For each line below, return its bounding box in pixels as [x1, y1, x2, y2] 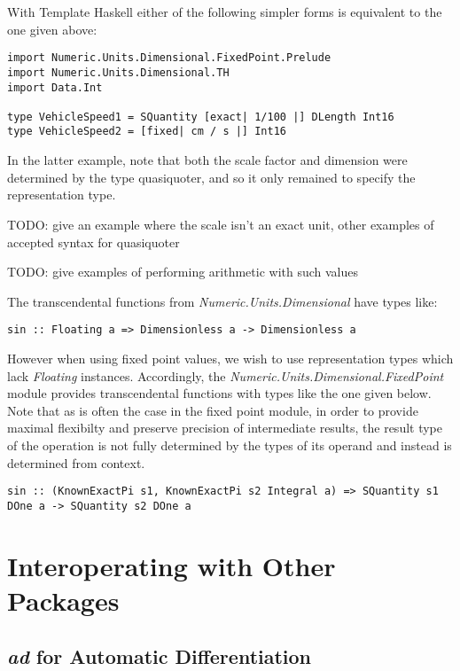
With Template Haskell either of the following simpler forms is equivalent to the [7, 3, 442, 20]
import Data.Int [7, 81, 103, 94]
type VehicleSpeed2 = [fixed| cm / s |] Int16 [7, 125, 286, 138]
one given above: [7, 20, 97, 38]
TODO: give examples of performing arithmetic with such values [7, 262, 359, 281]
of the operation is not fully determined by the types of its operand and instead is [7, 435, 452, 454]
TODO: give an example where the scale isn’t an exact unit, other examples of [7, 215, 434, 233]
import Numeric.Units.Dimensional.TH [7, 66, 230, 79]
